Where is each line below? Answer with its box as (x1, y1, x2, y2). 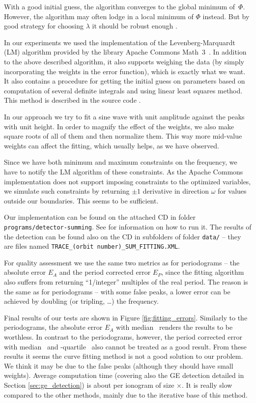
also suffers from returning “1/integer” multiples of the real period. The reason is (4, 277, 248, 287)
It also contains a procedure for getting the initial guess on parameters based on (4, 76, 245, 86)
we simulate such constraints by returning (4, 186, 130, 196)
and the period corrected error (59, 267, 151, 277)
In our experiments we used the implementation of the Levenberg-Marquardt (4, 37, 235, 47)
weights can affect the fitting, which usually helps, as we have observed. (4, 140, 219, 150)
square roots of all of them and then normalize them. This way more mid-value (4, 131, 242, 141)
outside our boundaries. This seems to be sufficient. (4, 195, 159, 205)
